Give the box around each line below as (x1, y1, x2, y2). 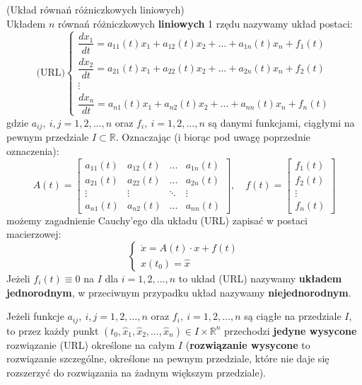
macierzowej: (6, 226, 62, 241)
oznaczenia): (6, 144, 59, 159)
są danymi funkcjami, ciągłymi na (208, 115, 355, 130)
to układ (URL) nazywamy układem (178, 270, 342, 285)
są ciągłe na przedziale (244, 309, 341, 323)
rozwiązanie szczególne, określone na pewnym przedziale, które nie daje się (6, 351, 329, 366)
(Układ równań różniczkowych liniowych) (6, 2, 185, 16)
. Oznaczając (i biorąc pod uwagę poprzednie (115, 130, 310, 144)
